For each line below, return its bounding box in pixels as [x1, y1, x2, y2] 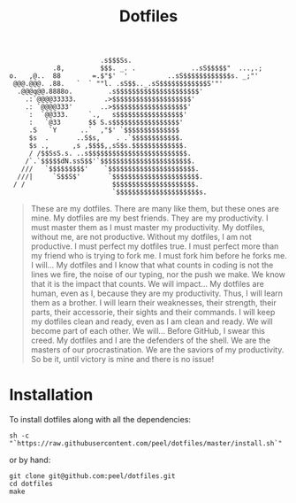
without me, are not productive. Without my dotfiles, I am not [30, 232, 252, 243]
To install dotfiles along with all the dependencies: [9, 414, 192, 425]
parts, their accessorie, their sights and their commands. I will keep [30, 307, 276, 318]
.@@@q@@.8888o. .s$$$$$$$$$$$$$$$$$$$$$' [17, 87, 203, 97]
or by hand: [9, 454, 51, 466]
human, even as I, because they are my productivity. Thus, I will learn [30, 288, 284, 298]
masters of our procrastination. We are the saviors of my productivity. [30, 344, 285, 355]
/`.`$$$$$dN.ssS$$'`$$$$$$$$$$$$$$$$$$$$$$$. [25, 157, 196, 166]
